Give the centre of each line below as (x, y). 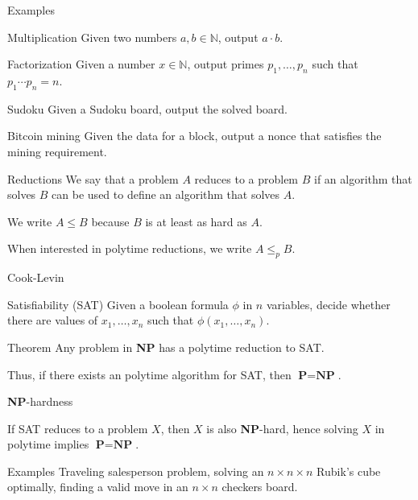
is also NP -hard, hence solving (282, 428)
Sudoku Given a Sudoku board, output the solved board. (148, 108)
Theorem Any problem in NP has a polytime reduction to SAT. (166, 347)
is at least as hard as (196, 221)
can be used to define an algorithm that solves (166, 194)
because (110, 221)
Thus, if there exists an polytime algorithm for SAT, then (149, 374)
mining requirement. (57, 151)
